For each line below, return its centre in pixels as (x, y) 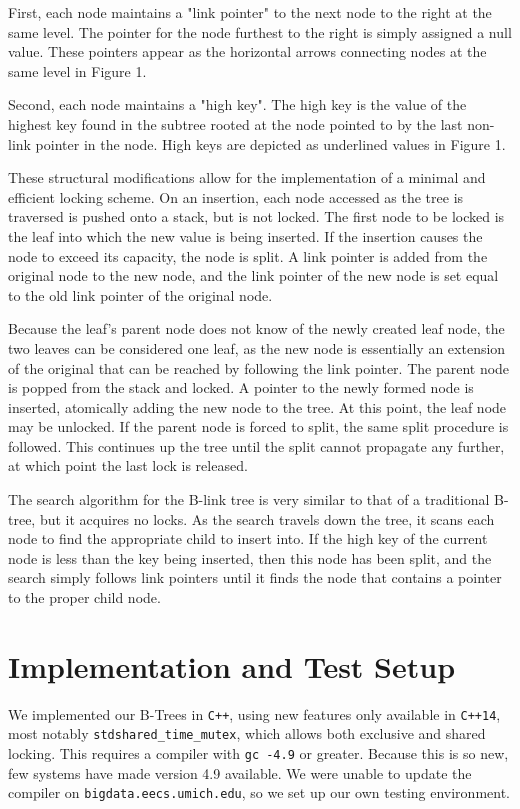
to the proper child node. (84, 597)
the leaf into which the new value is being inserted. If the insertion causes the (245, 235)
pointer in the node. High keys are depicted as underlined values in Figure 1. (270, 143)
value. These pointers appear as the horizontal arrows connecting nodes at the (247, 51)
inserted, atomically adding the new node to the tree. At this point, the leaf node (257, 406)
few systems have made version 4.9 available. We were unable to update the (240, 772)
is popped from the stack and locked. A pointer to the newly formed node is (241, 387)
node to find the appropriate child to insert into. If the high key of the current (248, 538)
